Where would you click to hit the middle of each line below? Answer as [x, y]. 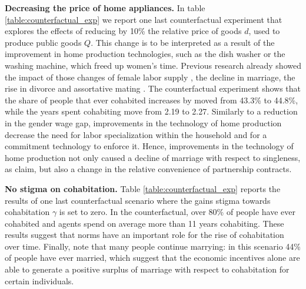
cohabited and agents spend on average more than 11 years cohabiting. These [144, 223]
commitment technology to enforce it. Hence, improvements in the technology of [149, 146]
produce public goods [43, 42]
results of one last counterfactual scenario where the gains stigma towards [138, 200]
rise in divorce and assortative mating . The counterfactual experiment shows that [153, 88]
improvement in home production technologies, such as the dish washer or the [145, 54]
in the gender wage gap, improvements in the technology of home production [143, 122]
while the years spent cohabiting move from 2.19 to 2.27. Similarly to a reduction [151, 111]
